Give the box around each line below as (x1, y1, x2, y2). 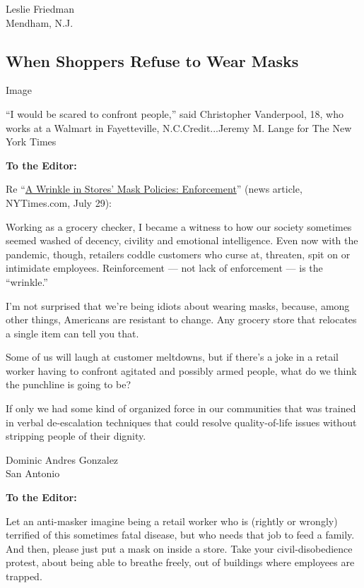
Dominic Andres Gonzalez (6, 452, 119, 467)
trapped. (6, 569, 42, 584)
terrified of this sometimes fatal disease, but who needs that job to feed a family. (6, 527, 355, 542)
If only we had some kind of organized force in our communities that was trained (6, 401, 356, 416)
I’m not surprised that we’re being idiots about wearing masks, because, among (6, 298, 350, 313)
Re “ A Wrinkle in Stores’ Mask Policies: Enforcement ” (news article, (6, 181, 303, 196)
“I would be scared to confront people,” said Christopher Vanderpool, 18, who (6, 106, 344, 121)
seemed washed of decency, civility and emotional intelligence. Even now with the (6, 233, 358, 248)
